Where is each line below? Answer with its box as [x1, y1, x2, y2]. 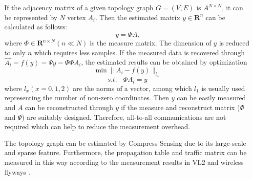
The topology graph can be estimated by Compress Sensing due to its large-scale [4, 137, 246, 148]
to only [4, 47, 26, 57]
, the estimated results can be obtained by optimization [81, 57, 247, 67]
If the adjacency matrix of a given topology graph [4, 2, 153, 12]
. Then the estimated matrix [95, 12, 180, 22]
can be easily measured [177, 92, 246, 103]
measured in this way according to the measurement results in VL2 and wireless [4, 157, 244, 167]
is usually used [201, 83, 245, 93]
